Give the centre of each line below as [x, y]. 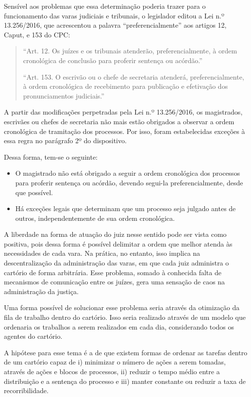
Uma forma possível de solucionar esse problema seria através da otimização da [122, 307]
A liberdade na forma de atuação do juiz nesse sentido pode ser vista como [115, 234]
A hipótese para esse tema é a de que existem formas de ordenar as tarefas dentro [126, 352]
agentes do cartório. [33, 336]
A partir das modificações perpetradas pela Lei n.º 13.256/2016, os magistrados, [123, 112]
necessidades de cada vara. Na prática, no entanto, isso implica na [102, 253]
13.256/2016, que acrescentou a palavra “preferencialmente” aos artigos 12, [115, 25]
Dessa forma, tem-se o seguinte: [51, 157]
